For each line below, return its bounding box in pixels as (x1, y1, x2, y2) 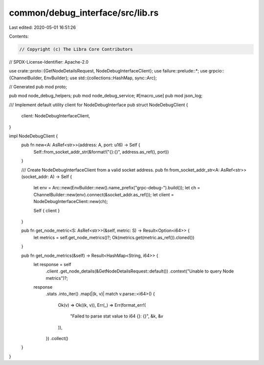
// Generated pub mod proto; (9, 84, 67, 90)
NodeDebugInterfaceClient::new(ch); (33, 199, 108, 205)
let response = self (33, 261, 71, 267)
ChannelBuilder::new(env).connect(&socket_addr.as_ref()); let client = (33, 191, 175, 198)
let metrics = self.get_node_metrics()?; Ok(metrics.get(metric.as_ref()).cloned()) (33, 234, 195, 240)
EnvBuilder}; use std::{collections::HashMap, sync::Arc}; (44, 75, 157, 81)
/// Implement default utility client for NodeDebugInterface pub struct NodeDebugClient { (9, 102, 188, 108)
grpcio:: (208, 68, 224, 74)
